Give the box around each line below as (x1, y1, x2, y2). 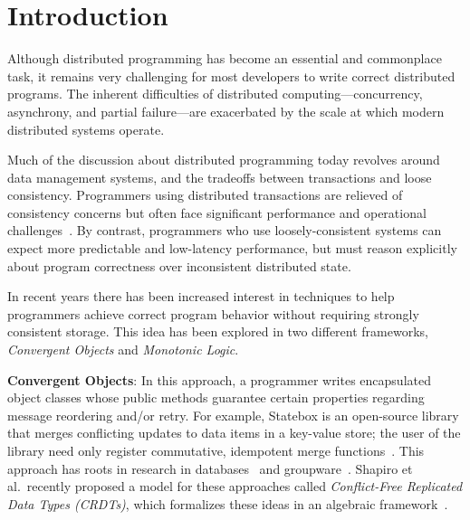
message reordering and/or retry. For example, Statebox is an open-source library (7, 405, 459, 424)
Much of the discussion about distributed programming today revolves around (7, 150, 440, 169)
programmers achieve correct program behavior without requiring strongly (7, 304, 419, 323)
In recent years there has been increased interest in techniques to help (7, 287, 395, 306)
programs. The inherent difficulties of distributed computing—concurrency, (7, 84, 423, 103)
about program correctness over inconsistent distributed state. (7, 256, 351, 275)
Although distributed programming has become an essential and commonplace (7, 49, 442, 68)
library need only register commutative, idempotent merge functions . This (7, 441, 425, 459)
